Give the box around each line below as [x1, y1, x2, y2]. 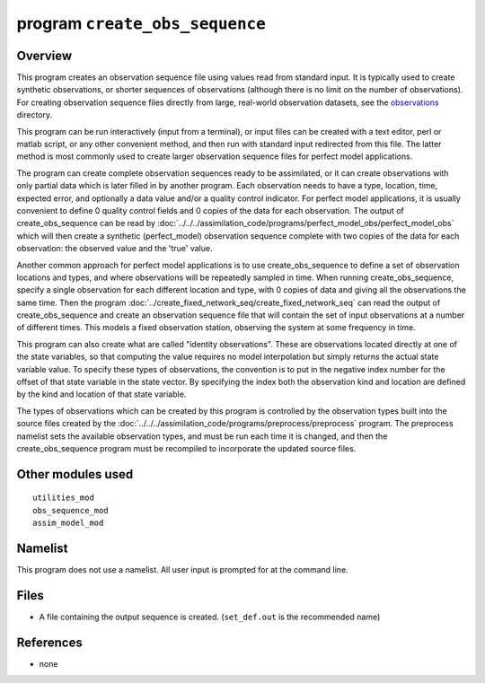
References [16, 635, 83, 650]
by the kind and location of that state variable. [16, 389, 187, 399]
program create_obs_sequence [16, 13, 266, 33]
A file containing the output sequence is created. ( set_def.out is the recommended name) [39, 611, 381, 622]
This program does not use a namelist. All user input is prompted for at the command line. [16, 565, 349, 575]
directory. [16, 109, 53, 120]
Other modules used [16, 467, 134, 482]
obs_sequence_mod [32, 505, 109, 515]
